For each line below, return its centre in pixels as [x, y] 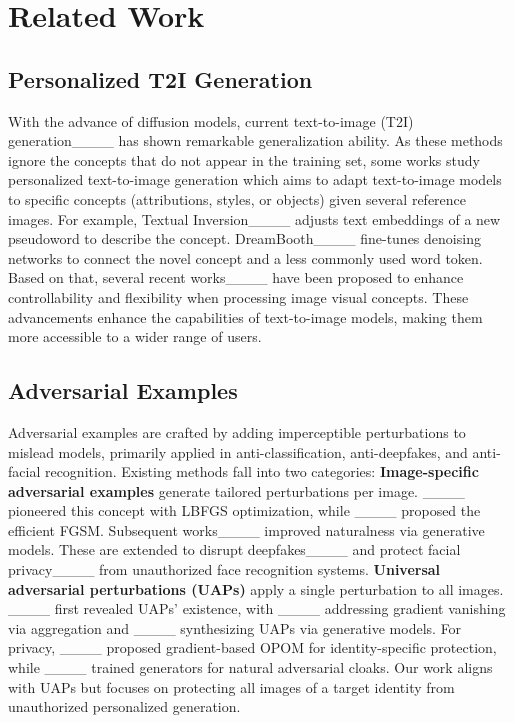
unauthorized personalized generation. [124, 706]
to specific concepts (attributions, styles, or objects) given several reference [237, 198]
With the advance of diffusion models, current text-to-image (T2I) [211, 120]
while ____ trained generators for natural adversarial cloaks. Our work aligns [250, 667]
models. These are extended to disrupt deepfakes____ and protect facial [234, 549]
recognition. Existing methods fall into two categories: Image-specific [261, 471]
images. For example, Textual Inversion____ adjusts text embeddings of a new [254, 218]
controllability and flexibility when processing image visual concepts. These [238, 296]
